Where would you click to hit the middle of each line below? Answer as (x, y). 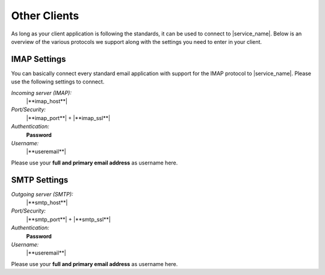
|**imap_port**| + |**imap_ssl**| (68, 118)
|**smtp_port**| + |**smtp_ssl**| (68, 219)
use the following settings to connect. (58, 82)
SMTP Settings (40, 180)
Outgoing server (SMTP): (42, 194)
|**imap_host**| (47, 101)
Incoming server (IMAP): (41, 92)
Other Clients (45, 16)
